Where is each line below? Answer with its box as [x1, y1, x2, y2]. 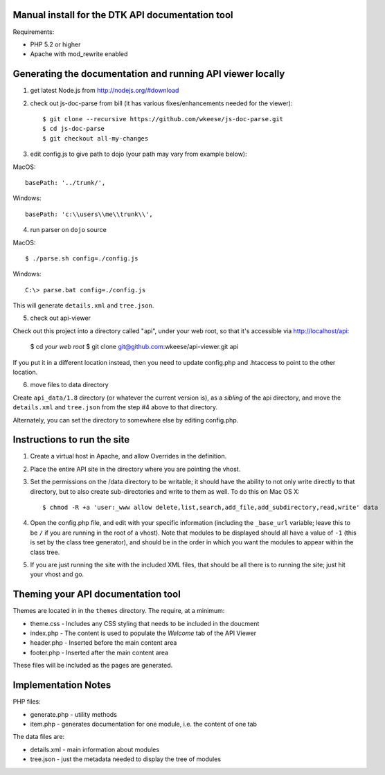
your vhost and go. [30, 570, 84, 578]
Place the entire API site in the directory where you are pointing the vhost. [30, 465, 241, 473]
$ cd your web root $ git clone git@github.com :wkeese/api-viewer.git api [30, 343, 239, 351]
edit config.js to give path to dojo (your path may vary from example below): [30, 150, 247, 159]
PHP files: [12, 697, 41, 706]
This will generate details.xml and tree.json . [12, 301, 154, 310]
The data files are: [12, 733, 65, 741]
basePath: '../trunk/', [25, 179, 106, 186]
